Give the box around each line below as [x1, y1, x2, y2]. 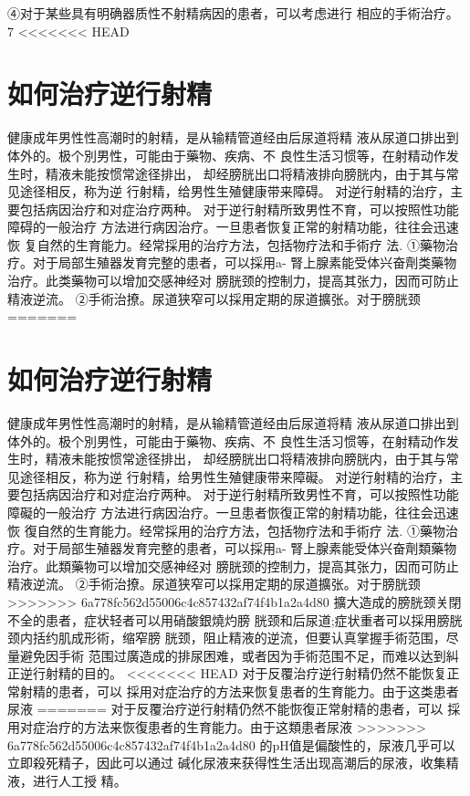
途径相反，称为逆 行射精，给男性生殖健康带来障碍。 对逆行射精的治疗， [19, 182, 451, 201]
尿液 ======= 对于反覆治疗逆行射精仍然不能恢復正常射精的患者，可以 [7, 699, 444, 718]
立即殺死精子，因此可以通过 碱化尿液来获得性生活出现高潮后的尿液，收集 [7, 753, 446, 772]
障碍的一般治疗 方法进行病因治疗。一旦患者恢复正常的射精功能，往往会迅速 [7, 217, 459, 236]
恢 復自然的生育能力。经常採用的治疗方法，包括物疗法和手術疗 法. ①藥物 [7, 520, 445, 539]
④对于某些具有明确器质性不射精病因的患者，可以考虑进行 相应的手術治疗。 [7, 4, 459, 22]
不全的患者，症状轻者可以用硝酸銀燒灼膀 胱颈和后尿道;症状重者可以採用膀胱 [7, 610, 463, 629]
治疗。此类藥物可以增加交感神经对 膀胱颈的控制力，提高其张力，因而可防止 [7, 271, 459, 290]
